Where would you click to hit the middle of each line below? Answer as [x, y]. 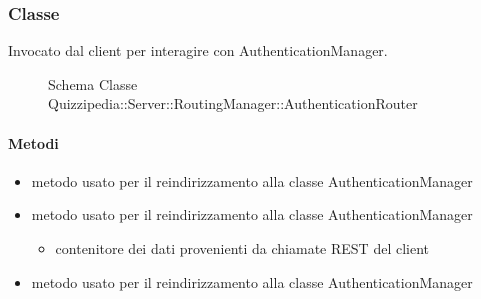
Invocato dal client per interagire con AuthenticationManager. [198, 50]
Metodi [33, 142]
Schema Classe [93, 83]
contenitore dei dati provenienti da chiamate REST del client [242, 247]
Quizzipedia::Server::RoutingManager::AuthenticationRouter [233, 103]
